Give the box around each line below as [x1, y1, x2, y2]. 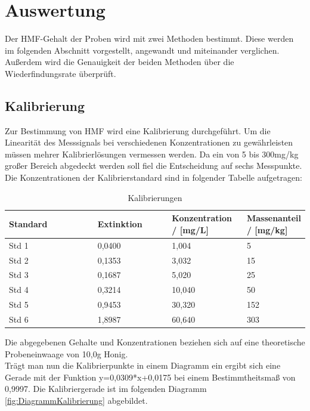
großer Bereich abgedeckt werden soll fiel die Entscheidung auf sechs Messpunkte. [5, 159, 302, 172]
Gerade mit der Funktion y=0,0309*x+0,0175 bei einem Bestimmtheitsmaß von [5, 370, 296, 383]
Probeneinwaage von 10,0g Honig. [5, 347, 128, 360]
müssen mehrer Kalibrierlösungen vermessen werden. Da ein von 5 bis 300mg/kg [5, 147, 299, 160]
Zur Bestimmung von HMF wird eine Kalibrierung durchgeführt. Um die [5, 124, 271, 137]
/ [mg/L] [172, 223, 209, 236]
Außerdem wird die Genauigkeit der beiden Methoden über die [5, 55, 234, 68]
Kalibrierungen [128, 191, 182, 203]
